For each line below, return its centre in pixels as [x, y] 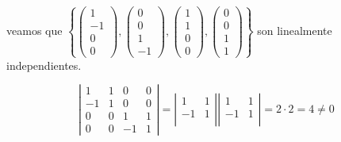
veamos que [34, 30]
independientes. [44, 65]
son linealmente [295, 30]
